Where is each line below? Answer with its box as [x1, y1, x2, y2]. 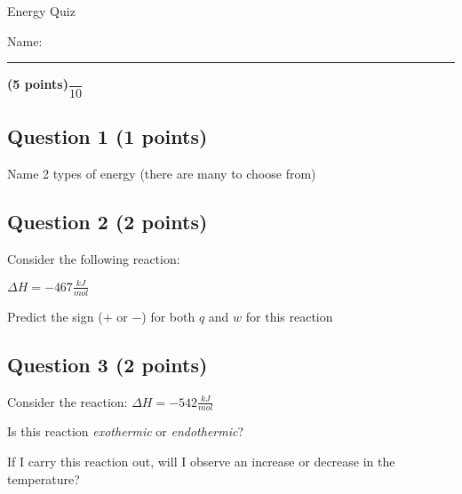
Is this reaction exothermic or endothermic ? [7, 422, 244, 441]
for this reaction [245, 307, 333, 325]
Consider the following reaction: [7, 249, 180, 267]
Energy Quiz [7, 2, 76, 20]
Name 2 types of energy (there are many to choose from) [7, 163, 316, 182]
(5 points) [7, 75, 68, 93]
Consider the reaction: [7, 392, 128, 410]
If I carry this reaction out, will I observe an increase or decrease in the [7, 451, 395, 470]
